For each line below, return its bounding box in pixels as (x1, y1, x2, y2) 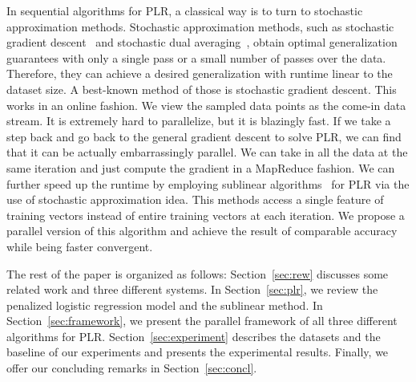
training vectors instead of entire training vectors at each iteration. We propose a (6, 206, 405, 223)
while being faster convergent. (6, 238, 153, 254)
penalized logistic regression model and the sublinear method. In (6, 296, 323, 313)
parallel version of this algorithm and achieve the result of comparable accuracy (6, 222, 398, 239)
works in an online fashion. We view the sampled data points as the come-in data (6, 96, 406, 113)
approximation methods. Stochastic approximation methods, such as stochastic (6, 18, 394, 35)
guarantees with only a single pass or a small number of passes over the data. (6, 49, 386, 66)
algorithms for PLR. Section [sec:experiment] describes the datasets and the (6, 327, 381, 344)
